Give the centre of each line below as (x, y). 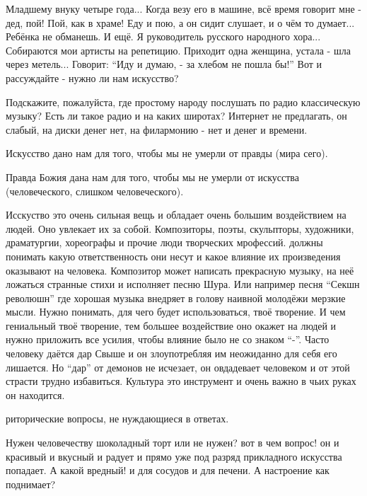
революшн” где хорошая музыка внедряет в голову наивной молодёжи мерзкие (176, 298)
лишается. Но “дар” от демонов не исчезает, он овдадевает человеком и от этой (178, 367)
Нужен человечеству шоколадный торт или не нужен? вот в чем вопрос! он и (173, 443)
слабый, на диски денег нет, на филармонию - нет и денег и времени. (157, 129)
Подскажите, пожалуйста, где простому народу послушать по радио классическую (183, 102)
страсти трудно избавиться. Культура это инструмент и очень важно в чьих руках (181, 381)
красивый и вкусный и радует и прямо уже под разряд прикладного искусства (174, 456)
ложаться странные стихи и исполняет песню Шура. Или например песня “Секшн (183, 284)
